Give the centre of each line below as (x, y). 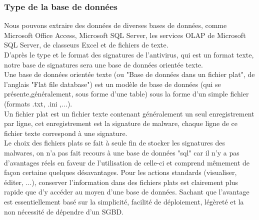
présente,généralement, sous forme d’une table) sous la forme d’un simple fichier (126, 94)
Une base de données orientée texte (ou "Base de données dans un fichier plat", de (129, 74)
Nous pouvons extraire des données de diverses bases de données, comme (115, 25)
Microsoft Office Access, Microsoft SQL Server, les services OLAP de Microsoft (125, 35)
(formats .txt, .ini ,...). (38, 103)
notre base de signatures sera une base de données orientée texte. (104, 64)
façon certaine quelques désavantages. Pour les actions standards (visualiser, (120, 172)
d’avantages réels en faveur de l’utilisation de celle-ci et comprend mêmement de (127, 162)
